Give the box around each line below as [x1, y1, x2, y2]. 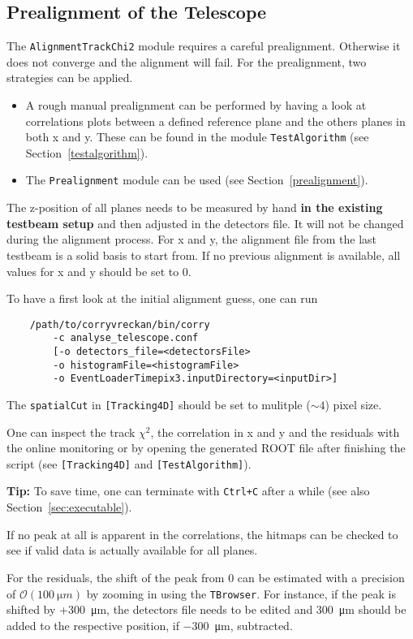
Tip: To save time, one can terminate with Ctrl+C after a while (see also [6, 482, 370, 499]
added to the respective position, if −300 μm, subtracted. [6, 616, 293, 633]
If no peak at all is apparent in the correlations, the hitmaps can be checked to [6, 525, 398, 542]
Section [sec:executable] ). [6, 499, 132, 516]
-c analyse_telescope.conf [53, 332, 199, 344]
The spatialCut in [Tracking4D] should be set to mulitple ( [6, 395, 311, 412]
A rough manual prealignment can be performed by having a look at [25, 97, 367, 114]
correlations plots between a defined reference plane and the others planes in [25, 112, 406, 129]
